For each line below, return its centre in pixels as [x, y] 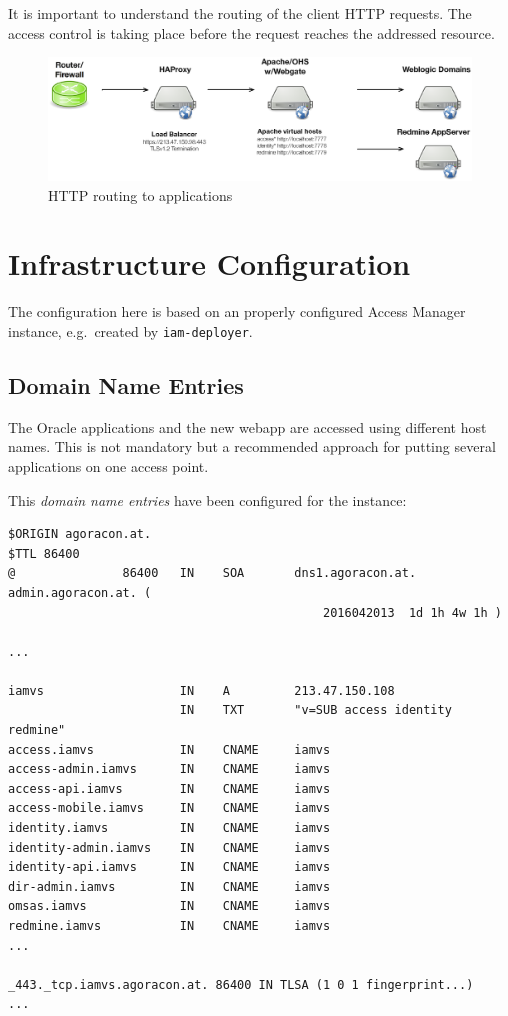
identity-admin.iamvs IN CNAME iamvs [169, 847]
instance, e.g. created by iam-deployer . [130, 330]
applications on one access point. [108, 465]
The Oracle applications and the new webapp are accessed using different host [247, 426]
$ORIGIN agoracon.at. [80, 534]
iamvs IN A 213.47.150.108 [201, 690]
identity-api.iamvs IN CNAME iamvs [169, 867]
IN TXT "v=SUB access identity [315, 710]
